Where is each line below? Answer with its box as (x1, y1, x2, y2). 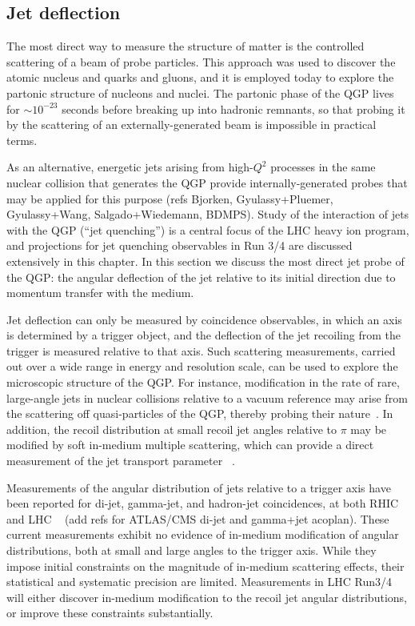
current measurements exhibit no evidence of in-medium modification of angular (6, 526, 399, 543)
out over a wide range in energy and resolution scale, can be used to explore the (6, 358, 398, 375)
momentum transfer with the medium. (6, 284, 194, 301)
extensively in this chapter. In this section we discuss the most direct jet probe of (6, 252, 405, 269)
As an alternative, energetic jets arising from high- (6, 159, 253, 175)
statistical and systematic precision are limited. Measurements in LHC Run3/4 (6, 573, 393, 590)
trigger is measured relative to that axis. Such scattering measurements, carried (6, 342, 396, 359)
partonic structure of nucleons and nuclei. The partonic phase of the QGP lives (6, 84, 394, 101)
